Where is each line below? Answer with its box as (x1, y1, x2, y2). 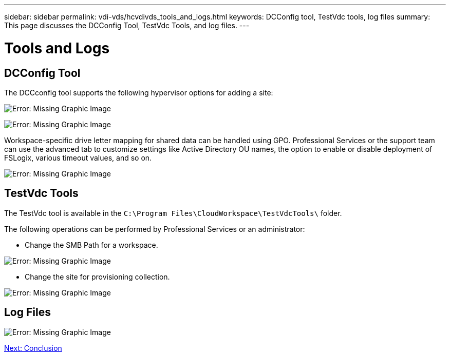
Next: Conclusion (4, 343, 62, 352)
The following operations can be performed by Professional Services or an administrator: (4, 224, 305, 233)
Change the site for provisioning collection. (25, 272, 170, 281)
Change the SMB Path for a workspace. (25, 240, 158, 249)
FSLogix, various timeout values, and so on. (4, 153, 152, 162)
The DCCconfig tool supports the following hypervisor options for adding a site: (4, 88, 273, 97)
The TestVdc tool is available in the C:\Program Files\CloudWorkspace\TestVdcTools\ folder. (4, 208, 342, 217)
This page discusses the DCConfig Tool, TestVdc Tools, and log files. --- (4, 21, 250, 30)
